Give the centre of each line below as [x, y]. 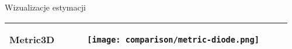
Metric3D [32, 40]
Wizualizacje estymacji [45, 7]
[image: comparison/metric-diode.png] [173, 39]
